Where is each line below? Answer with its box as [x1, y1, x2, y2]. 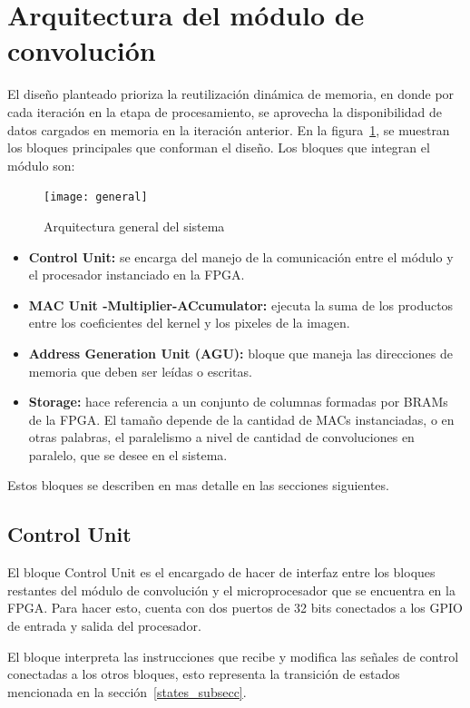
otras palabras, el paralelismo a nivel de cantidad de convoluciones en [28, 428, 415, 447]
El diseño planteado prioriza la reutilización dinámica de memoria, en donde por [7, 84, 455, 103]
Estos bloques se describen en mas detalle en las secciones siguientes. [7, 476, 389, 495]
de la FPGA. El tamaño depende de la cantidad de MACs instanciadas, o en [28, 409, 455, 428]
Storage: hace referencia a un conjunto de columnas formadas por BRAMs [28, 392, 448, 411]
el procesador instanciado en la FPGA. [28, 265, 245, 284]
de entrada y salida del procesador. [7, 616, 201, 635]
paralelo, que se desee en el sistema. [28, 445, 228, 464]
